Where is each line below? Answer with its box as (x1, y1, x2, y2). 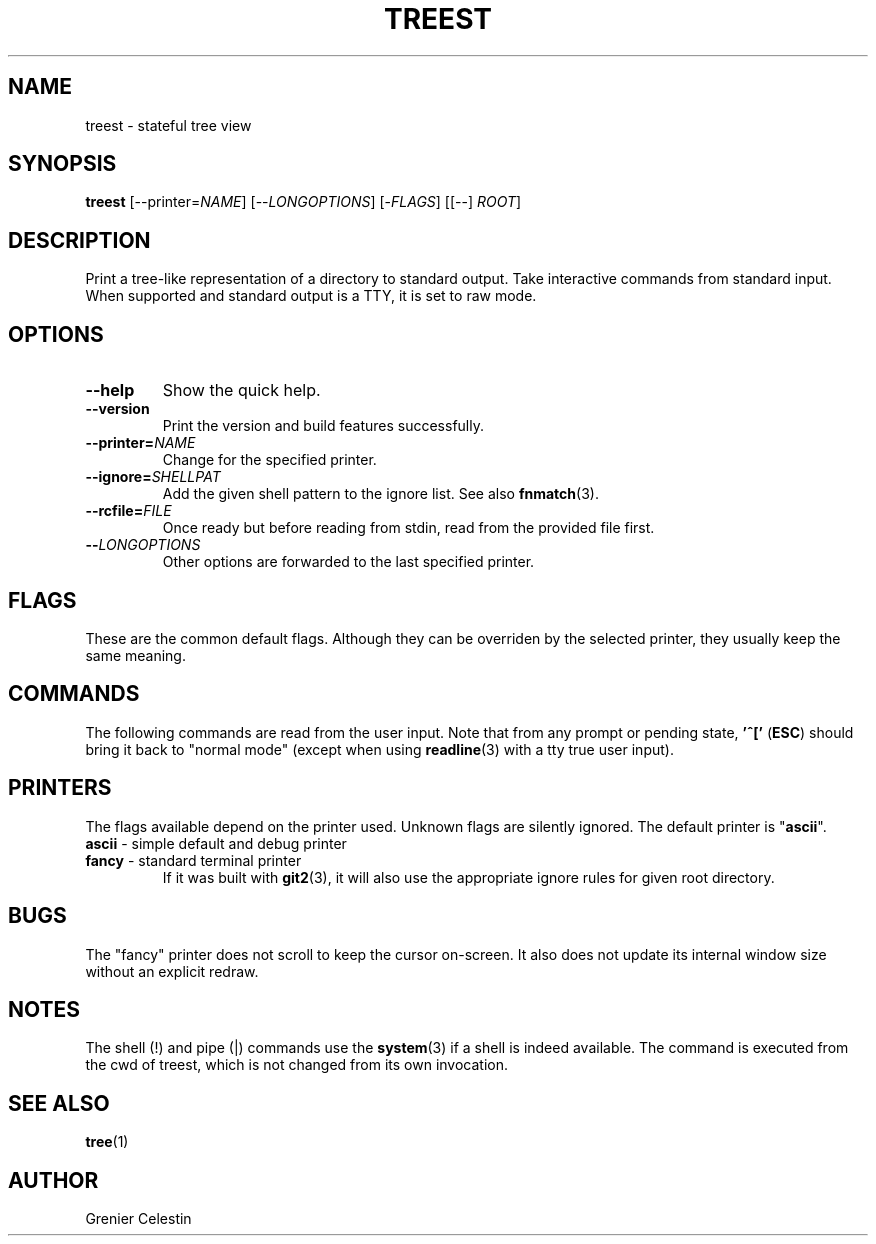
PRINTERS (8, 775, 112, 801)
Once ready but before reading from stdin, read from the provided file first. (162, 519, 655, 537)
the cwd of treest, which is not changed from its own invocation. (85, 1056, 509, 1074)
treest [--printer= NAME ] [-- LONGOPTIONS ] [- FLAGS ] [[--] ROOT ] (85, 193, 522, 211)
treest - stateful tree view (85, 116, 252, 134)
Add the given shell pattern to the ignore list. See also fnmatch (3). (162, 485, 599, 503)
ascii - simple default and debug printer (85, 834, 347, 852)
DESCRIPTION (8, 227, 151, 253)
